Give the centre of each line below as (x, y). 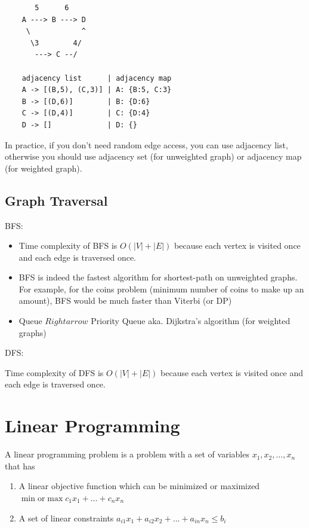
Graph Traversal (56, 200)
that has (20, 466)
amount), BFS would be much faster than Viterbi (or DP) (125, 300)
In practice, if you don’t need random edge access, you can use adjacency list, (146, 144)
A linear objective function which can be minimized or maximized (139, 486)
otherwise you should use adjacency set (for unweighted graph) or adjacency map (153, 156)
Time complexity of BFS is (68, 245)
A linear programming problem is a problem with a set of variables (127, 454)
